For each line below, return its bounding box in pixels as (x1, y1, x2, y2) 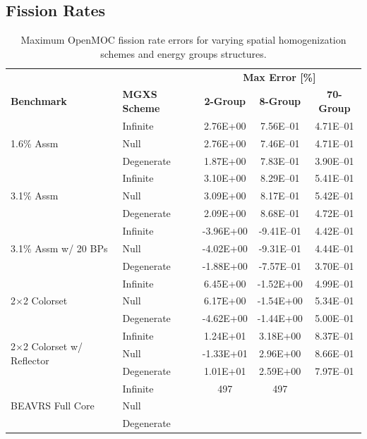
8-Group (259, 94, 301, 109)
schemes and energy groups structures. (100, 46, 267, 61)
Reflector (11, 352, 49, 367)
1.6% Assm (11, 135, 59, 150)
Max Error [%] (243, 69, 316, 84)
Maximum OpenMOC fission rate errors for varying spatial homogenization (20, 32, 347, 47)
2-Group (204, 94, 246, 109)
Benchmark (11, 94, 67, 109)
